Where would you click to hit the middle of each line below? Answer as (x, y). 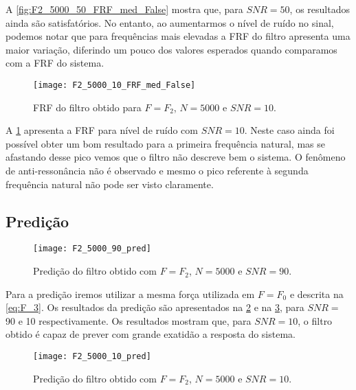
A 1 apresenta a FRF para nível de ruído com (102, 130)
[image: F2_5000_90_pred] (92, 249)
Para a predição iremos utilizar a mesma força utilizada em (130, 294)
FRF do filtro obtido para (87, 107)
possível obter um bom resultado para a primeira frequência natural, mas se (165, 143)
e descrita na (316, 294)
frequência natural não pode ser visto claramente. (110, 184)
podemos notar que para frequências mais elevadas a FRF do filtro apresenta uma (178, 36)
